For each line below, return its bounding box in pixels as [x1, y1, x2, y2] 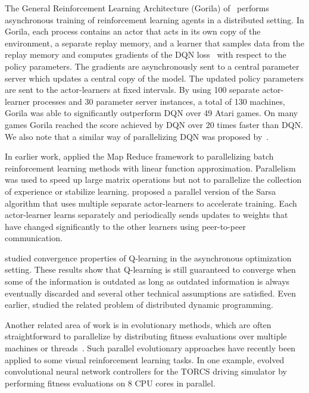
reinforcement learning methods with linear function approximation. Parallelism [5, 161, 296, 174]
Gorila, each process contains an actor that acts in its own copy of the [5, 25, 261, 38]
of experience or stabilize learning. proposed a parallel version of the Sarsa [5, 185, 276, 197]
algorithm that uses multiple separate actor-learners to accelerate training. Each [5, 196, 297, 209]
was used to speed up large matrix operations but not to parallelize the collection [5, 173, 302, 186]
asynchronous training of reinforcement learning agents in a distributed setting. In [5, 13, 304, 26]
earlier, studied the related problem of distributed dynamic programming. [5, 298, 273, 311]
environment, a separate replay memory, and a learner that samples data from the [5, 36, 304, 49]
